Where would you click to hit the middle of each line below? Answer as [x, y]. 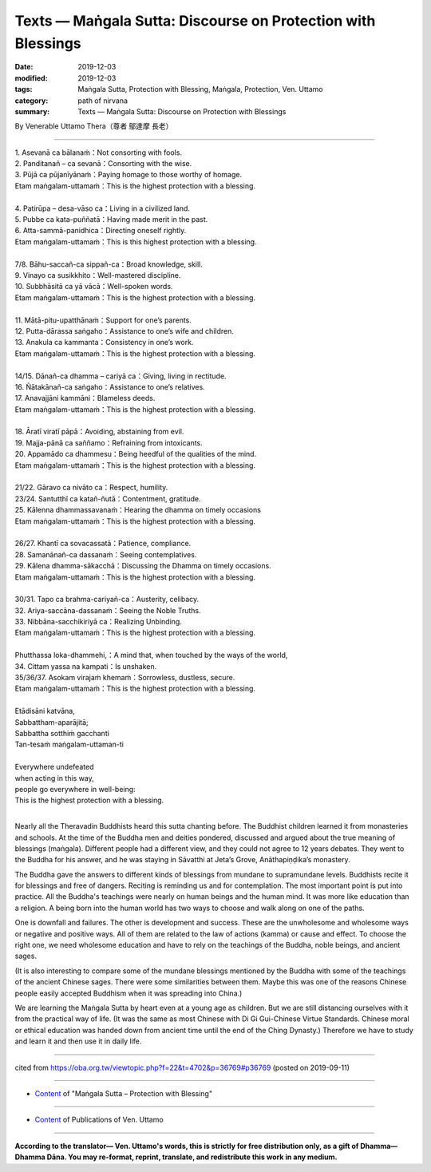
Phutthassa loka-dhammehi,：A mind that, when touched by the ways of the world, [151, 655]
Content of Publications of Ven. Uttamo [99, 1120]
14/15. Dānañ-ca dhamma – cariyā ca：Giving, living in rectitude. [121, 376]
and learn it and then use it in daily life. [78, 1041]
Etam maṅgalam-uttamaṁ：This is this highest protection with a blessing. [136, 242]
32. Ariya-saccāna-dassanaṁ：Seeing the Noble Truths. [108, 610]
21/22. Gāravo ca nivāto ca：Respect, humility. [91, 488]
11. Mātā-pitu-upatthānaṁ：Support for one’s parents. [103, 320]
